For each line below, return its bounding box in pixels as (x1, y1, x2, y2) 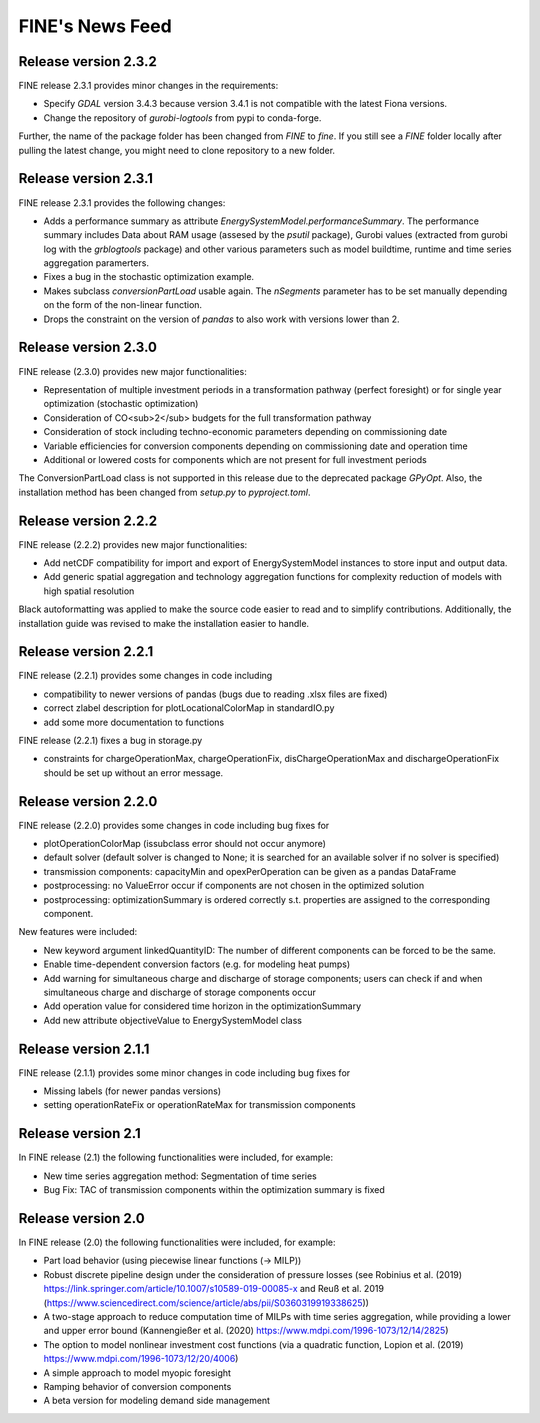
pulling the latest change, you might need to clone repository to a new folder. (18, 144, 335, 156)
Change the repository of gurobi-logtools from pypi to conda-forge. (43, 111, 322, 124)
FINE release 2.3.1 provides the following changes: (18, 196, 226, 209)
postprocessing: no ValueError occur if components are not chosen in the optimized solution (43, 880, 425, 892)
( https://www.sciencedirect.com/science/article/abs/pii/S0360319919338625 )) (43, 1296, 370, 1309)
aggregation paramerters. (43, 257, 150, 269)
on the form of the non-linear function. (43, 299, 203, 311)
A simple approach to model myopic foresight (43, 1366, 232, 1379)
